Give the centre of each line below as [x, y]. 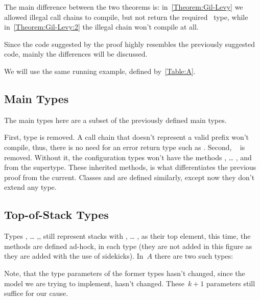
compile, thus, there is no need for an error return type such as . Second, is [125, 147]
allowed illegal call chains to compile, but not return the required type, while [126, 17]
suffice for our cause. [36, 293]
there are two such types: [194, 256]
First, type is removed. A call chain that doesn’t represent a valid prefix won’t [127, 137]
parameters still [231, 283]
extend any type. [30, 187]
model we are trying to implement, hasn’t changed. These [94, 283]
